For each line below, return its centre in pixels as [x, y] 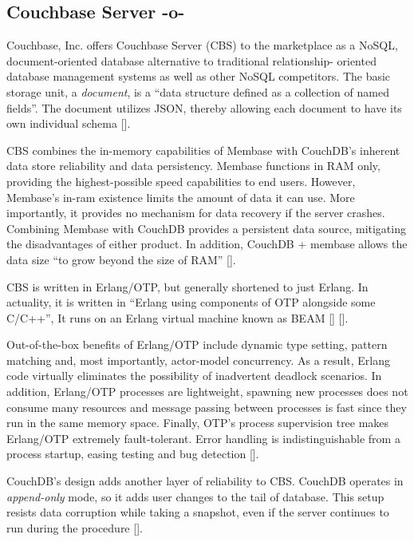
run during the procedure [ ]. [75, 527]
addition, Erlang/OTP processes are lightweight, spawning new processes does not [207, 392]
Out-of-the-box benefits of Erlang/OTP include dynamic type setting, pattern [197, 344]
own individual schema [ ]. [69, 123]
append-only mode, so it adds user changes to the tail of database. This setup [195, 496]
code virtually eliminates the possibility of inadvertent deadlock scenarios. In [194, 376]
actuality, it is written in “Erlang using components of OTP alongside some [191, 302]
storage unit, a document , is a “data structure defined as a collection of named [198, 91]
